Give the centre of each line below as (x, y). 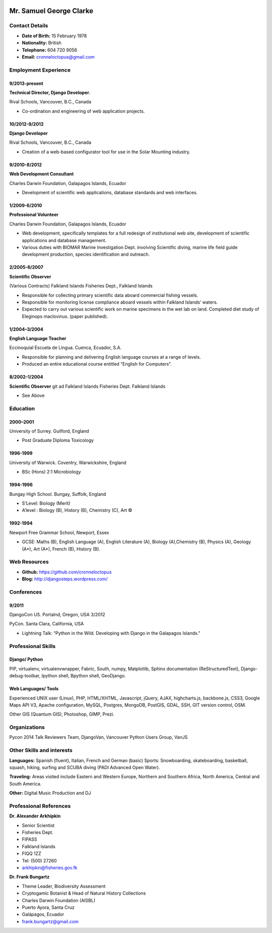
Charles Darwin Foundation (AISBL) (59, 900)
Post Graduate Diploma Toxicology (58, 440)
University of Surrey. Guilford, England (49, 431)
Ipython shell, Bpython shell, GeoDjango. (84, 676)
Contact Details (29, 26)
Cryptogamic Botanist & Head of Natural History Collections (84, 893)
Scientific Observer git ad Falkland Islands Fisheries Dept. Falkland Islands (87, 386)
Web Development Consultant (42, 174)
